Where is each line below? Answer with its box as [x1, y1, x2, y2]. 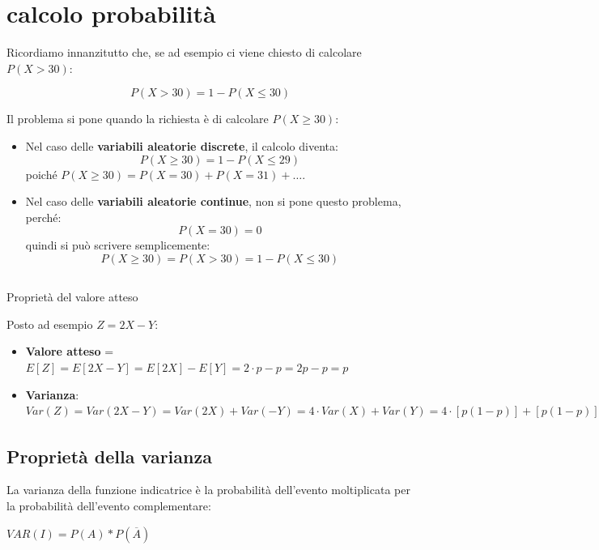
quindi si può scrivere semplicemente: [25, 237, 210, 254]
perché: [25, 208, 62, 225]
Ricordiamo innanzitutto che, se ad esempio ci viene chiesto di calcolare [6, 44, 362, 61]
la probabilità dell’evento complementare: [6, 497, 211, 514]
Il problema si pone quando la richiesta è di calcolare [6, 110, 269, 127]
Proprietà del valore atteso [6, 288, 138, 305]
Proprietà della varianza [6, 443, 212, 468]
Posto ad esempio [6, 315, 93, 332]
